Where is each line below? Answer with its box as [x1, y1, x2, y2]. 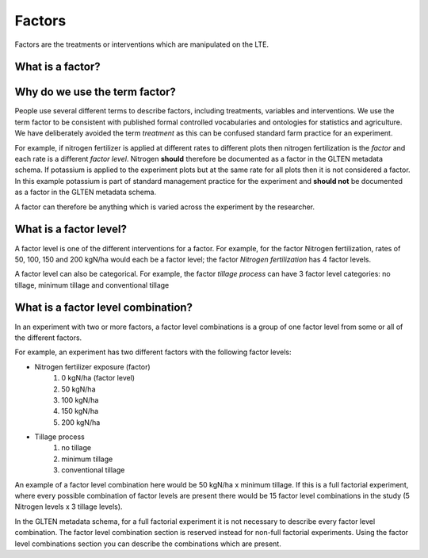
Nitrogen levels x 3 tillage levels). [14, 502, 123, 511]
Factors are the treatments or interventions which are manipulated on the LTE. [14, 40, 269, 49]
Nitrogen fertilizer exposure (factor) [34, 361, 151, 372]
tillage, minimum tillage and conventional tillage [14, 280, 170, 289]
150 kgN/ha [61, 407, 99, 416]
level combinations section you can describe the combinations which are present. [14, 539, 281, 548]
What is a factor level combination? [14, 301, 193, 315]
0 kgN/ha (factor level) [61, 373, 135, 383]
